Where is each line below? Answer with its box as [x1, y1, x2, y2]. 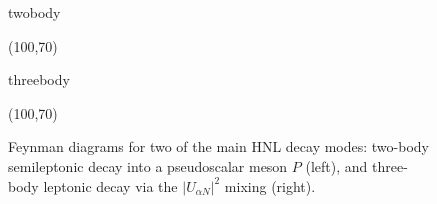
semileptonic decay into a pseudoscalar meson [8, 155, 288, 176]
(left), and [305, 155, 368, 176]
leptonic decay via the [43, 175, 178, 196]
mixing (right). [224, 175, 316, 196]
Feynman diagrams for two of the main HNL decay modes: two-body [8, 136, 429, 157]
